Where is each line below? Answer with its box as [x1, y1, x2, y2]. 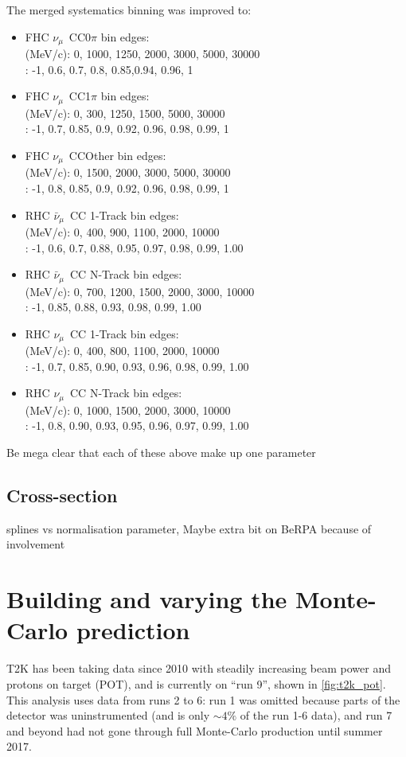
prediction [76, 614, 190, 646]
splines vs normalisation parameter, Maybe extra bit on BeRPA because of [6, 520, 372, 537]
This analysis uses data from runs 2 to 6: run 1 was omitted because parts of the [6, 691, 400, 708]
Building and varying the [6, 583, 287, 615]
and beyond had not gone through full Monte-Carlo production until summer [6, 722, 383, 739]
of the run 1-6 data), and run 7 [240, 707, 392, 724]
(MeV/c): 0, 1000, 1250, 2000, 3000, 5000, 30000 [25, 45, 260, 62]
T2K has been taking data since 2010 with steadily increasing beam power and [6, 660, 391, 677]
